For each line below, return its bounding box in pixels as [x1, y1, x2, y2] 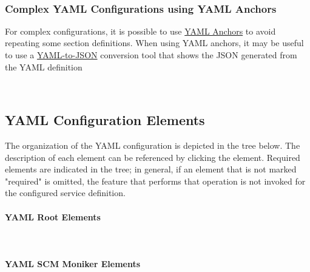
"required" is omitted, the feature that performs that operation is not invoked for [5, 174, 306, 187]
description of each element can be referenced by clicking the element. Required [5, 151, 300, 163]
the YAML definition [5, 60, 83, 73]
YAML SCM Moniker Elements [5, 257, 141, 270]
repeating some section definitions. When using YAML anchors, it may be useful [5, 36, 304, 49]
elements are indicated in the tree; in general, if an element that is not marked [5, 163, 297, 175]
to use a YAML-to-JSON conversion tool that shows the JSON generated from [5, 49, 297, 61]
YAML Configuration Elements [5, 110, 205, 129]
